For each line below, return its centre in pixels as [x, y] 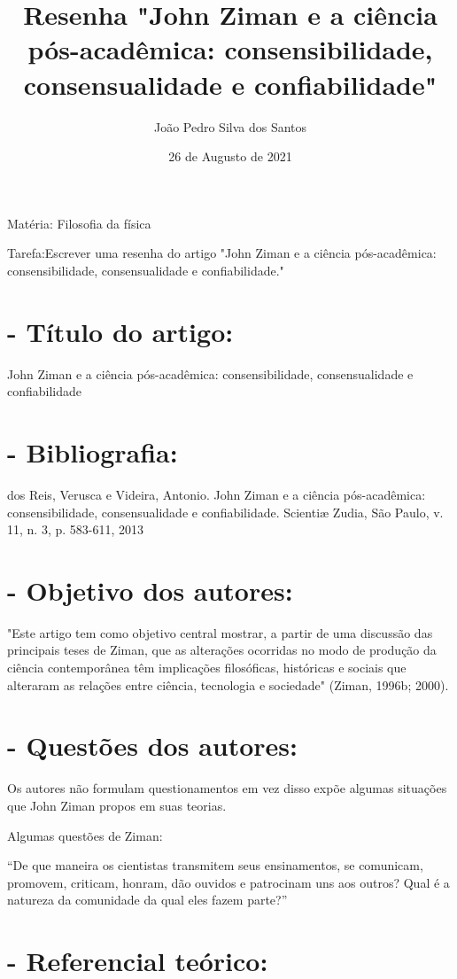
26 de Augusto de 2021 [230, 156]
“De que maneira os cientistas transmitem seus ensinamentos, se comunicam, [215, 865]
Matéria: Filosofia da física [79, 223]
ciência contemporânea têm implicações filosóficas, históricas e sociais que [207, 667]
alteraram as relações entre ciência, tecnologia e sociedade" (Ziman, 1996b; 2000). [228, 684]
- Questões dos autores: [152, 746]
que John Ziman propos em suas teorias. [117, 805]
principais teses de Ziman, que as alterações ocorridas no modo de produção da [222, 650]
